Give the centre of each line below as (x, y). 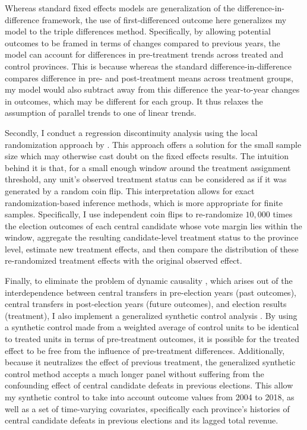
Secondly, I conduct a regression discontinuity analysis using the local (131, 132)
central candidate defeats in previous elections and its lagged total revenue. (142, 420)
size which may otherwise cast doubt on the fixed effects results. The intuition (147, 156)
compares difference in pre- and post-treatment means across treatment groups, (149, 78)
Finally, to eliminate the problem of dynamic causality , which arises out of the (149, 281)
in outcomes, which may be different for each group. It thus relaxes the (134, 101)
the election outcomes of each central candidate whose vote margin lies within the (153, 225)
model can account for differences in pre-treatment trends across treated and (144, 54)
